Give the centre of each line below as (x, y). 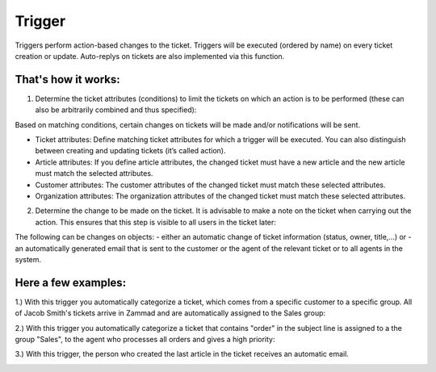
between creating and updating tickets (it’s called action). (130, 151)
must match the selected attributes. (94, 173)
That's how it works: (67, 79)
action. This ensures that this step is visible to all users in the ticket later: (155, 222)
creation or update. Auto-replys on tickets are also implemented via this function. (150, 56)
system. (28, 259)
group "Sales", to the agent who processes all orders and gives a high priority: (145, 339)
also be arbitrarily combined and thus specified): (116, 110)
